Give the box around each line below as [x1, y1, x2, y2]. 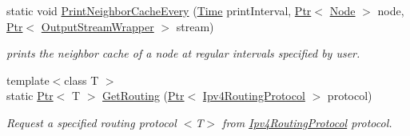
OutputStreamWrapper [41, 18, 154, 34]
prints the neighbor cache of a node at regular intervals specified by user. [6, 45, 360, 62]
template [6, 71, 50, 88]
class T [64, 71, 99, 88]
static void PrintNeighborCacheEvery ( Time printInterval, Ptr [6, 2, 312, 18]
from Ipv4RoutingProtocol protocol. [222, 114, 392, 130]
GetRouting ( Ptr [102, 87, 185, 104]
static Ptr [6, 87, 54, 104]
